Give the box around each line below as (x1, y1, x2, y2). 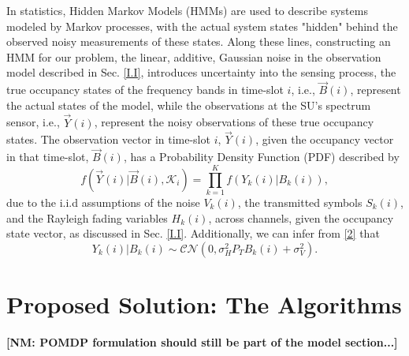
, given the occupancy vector (255, 131, 394, 148)
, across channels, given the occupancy (208, 209, 394, 226)
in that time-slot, (6, 148, 89, 165)
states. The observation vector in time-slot (6, 131, 210, 148)
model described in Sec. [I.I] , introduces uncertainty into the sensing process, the (6, 64, 396, 81)
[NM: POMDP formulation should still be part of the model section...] (6, 333, 398, 350)
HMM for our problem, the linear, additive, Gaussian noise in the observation (6, 48, 381, 65)
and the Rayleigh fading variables (6, 209, 168, 226)
